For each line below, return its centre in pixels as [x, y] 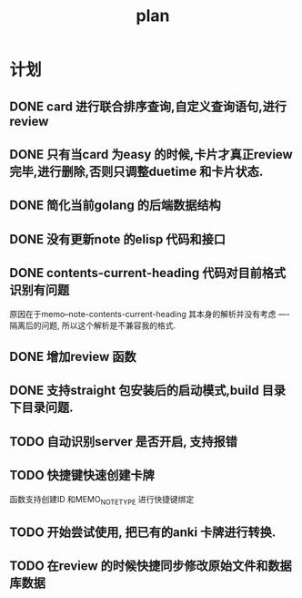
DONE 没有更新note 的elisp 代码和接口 [117, 239]
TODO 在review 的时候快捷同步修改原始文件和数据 [151, 566]
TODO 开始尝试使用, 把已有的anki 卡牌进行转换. [143, 532]
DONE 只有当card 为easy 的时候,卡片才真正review [151, 155]
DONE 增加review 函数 [73, 356]
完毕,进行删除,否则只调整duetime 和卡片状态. [136, 171]
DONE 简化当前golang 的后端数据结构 [115, 206]
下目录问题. [42, 408]
